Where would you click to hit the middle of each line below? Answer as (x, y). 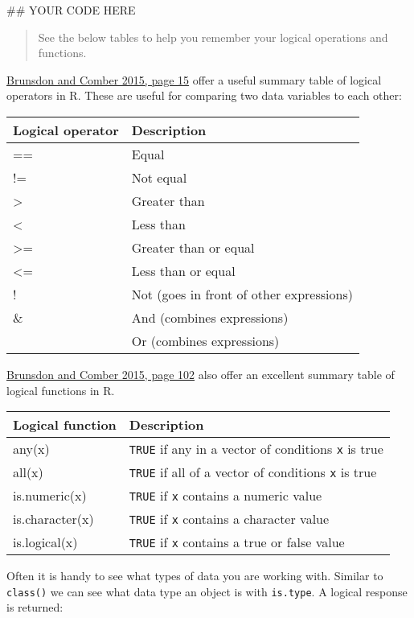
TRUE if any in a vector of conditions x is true (256, 449)
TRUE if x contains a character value (229, 519)
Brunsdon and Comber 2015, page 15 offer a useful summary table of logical (194, 79)
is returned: (35, 607)
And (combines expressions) (210, 317)
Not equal (159, 177)
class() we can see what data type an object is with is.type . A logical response (207, 591)
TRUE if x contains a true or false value (237, 542)
